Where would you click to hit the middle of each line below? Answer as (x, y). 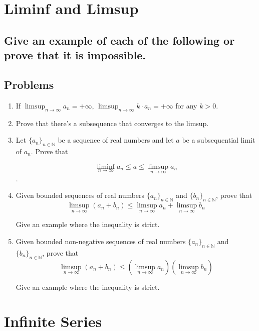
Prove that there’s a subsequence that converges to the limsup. (112, 123)
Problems (29, 84)
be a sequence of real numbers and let (116, 140)
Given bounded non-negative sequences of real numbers (101, 241)
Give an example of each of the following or (119, 40)
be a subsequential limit (219, 140)
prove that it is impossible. (75, 55)
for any (186, 105)
